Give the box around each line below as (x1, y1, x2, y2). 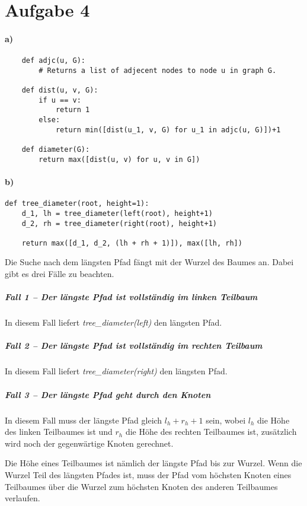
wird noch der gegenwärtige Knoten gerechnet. (5, 437, 174, 449)
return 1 (55, 106, 90, 114)
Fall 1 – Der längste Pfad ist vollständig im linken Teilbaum (5, 291, 258, 303)
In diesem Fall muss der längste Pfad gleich (5, 413, 162, 426)
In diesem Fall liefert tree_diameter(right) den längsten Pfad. (5, 365, 228, 377)
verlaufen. (5, 492, 40, 504)
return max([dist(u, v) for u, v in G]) (39, 155, 200, 164)
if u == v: (39, 96, 81, 104)
